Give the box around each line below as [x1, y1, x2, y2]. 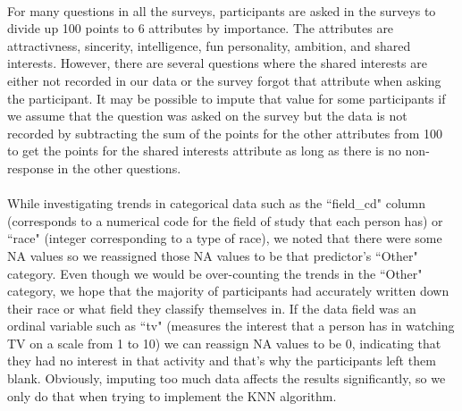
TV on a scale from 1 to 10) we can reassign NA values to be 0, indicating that [7, 333, 441, 352]
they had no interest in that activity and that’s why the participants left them [7, 351, 436, 370]
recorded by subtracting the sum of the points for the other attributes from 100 [7, 123, 443, 142]
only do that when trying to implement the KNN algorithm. [7, 386, 337, 405]
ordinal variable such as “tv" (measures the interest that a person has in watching [7, 316, 455, 335]
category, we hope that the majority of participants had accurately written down [7, 281, 449, 300]
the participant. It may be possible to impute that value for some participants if [7, 88, 446, 107]
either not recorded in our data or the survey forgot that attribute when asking [7, 71, 441, 89]
